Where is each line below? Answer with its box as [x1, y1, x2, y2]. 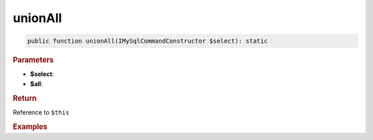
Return [12, 93, 37, 103]
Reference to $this [12, 108, 70, 117]
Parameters [12, 55, 55, 65]
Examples [12, 121, 48, 131]
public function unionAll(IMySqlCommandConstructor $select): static [27, 37, 268, 45]
